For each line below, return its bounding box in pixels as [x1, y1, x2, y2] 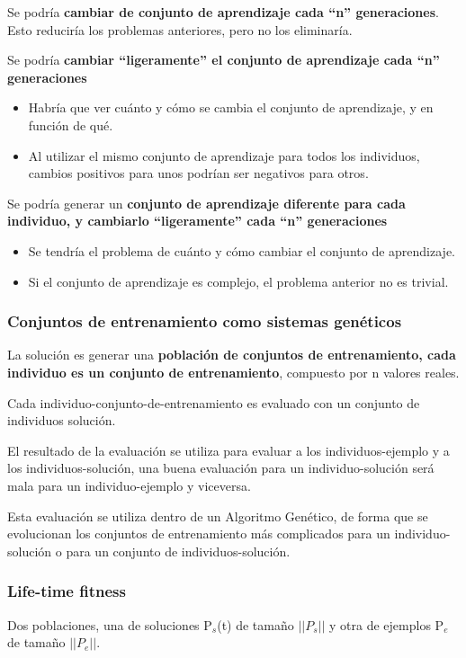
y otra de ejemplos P [329, 615, 444, 634]
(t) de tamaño [217, 615, 294, 634]
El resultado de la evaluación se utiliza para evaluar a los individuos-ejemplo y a [7, 440, 450, 459]
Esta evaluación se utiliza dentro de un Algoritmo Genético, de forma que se [7, 506, 428, 525]
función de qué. [28, 115, 113, 134]
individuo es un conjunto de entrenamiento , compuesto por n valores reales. [7, 362, 460, 381]
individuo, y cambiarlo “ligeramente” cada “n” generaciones [7, 211, 388, 230]
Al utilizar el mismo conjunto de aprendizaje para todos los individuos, [28, 146, 420, 164]
